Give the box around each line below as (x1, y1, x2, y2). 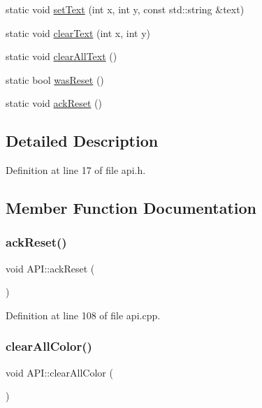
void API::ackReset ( (6, 261, 95, 275)
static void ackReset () (6, 96, 103, 110)
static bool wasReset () (6, 72, 104, 87)
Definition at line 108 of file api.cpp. (6, 307, 161, 322)
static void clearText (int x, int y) (6, 25, 151, 40)
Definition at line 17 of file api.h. (6, 163, 146, 177)
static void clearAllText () (6, 49, 117, 64)
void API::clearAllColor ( (6, 365, 113, 379)
